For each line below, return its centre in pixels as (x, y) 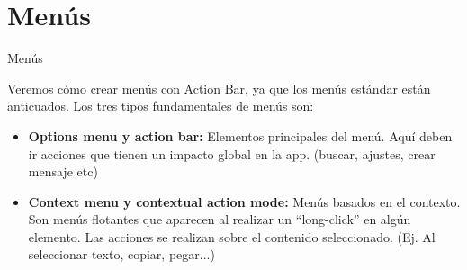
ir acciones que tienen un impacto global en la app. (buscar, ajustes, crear (232, 153)
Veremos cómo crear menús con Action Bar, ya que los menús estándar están (219, 88)
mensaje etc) (63, 171)
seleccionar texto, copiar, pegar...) (121, 254)
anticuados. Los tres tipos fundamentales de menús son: (161, 106)
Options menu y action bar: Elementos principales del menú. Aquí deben (240, 135)
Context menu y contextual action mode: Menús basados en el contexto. (244, 201)
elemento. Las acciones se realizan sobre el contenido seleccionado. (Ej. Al (232, 236)
